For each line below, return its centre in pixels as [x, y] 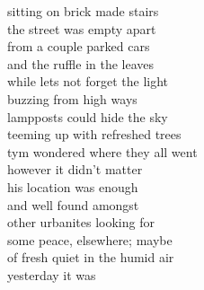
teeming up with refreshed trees [94, 134]
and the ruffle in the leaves [81, 63]
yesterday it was [52, 274]
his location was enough [73, 186]
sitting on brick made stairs [83, 11]
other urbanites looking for [81, 222]
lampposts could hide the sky [88, 116]
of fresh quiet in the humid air [91, 257]
